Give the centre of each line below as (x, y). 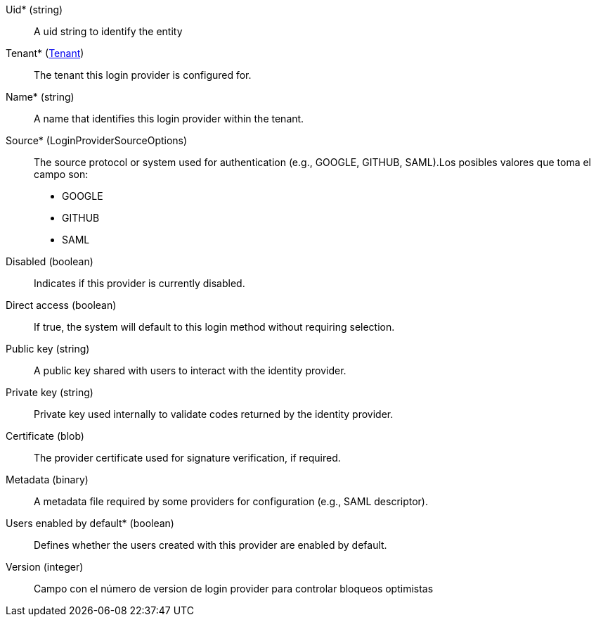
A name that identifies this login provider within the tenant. (169, 119)
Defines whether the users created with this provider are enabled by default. (210, 545)
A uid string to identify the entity (108, 31)
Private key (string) (50, 392)
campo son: (61, 174)
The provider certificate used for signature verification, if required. (187, 458)
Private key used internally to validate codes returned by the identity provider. (214, 414)
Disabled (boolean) (50, 261)
